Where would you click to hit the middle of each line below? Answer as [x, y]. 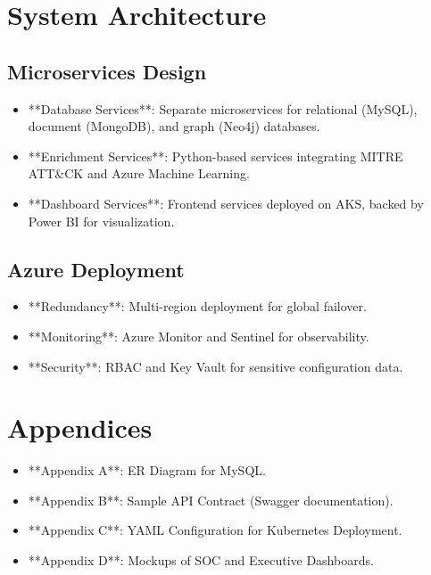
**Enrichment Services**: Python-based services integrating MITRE [215, 156]
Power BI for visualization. [101, 221]
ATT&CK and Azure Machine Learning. [139, 173]
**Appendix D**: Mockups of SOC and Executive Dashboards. [201, 560]
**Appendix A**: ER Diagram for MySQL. [147, 470]
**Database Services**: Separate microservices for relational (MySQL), [223, 108]
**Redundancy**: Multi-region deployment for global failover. [197, 306]
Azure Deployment [96, 269]
